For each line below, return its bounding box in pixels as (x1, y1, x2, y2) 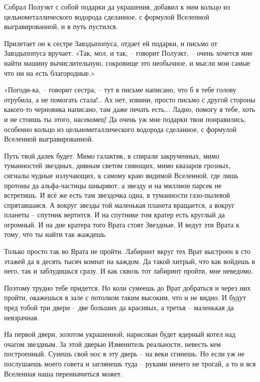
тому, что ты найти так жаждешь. (4, 229, 107, 239)
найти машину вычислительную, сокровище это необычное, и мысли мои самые (4, 57, 250, 68)
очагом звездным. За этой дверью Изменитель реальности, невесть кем (4, 338, 221, 349)
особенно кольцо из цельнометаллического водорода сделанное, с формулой (4, 123, 236, 134)
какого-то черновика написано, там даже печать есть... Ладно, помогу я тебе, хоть (4, 104, 255, 114)
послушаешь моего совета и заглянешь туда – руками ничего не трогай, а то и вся (4, 358, 256, 368)
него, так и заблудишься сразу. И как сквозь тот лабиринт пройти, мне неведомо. (4, 266, 253, 276)
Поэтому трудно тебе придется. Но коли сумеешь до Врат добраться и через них (4, 282, 251, 293)
